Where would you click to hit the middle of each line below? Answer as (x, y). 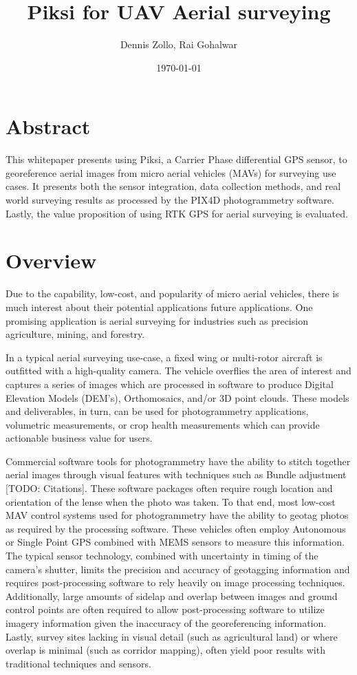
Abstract (48, 126)
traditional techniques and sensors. (78, 663)
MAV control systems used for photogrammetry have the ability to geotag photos (177, 515)
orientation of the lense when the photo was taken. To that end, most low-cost (171, 501)
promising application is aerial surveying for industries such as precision (157, 320)
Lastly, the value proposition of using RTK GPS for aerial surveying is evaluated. (177, 213)
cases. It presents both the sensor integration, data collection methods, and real (173, 186)
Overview (51, 260)
